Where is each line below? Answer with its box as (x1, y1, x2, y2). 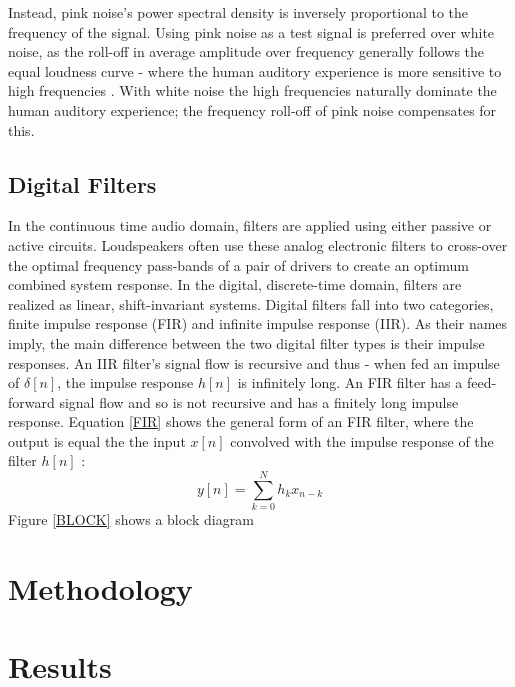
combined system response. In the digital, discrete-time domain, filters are (8, 274, 462, 295)
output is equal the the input (8, 430, 186, 451)
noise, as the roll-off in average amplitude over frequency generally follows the (8, 41, 485, 62)
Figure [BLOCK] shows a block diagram (8, 509, 254, 530)
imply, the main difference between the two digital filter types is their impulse (8, 332, 485, 353)
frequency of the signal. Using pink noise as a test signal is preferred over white (8, 21, 495, 42)
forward (8, 391, 55, 412)
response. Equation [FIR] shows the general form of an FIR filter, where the (8, 411, 474, 432)
